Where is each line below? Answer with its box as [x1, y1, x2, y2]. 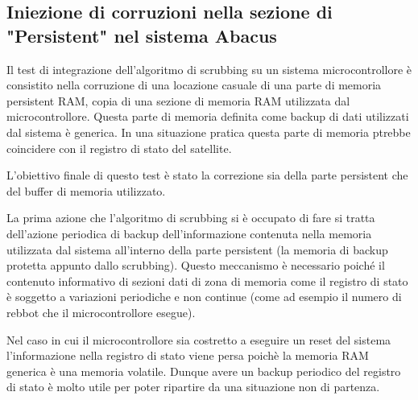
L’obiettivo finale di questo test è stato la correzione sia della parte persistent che [6, 167, 408, 184]
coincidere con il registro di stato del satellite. [6, 139, 232, 156]
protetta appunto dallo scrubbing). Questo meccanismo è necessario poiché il [6, 257, 385, 274]
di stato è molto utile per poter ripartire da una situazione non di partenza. [6, 378, 380, 395]
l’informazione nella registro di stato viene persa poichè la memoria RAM [6, 347, 369, 364]
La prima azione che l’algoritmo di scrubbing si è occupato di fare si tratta [6, 209, 375, 226]
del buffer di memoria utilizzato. [6, 182, 166, 199]
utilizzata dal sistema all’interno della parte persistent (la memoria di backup [6, 241, 388, 258]
